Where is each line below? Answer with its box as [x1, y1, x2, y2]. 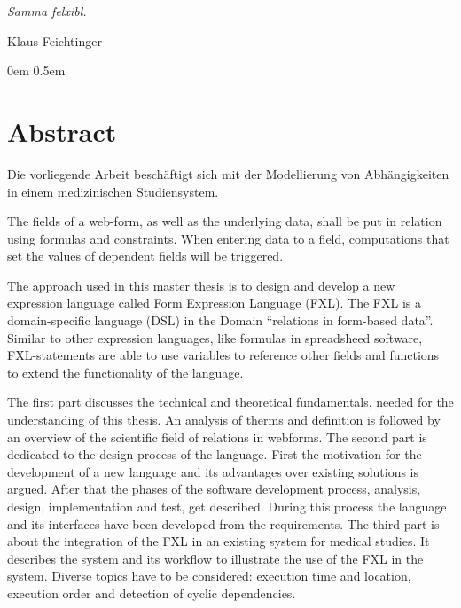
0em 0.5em [7, 61, 66, 80]
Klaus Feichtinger [7, 31, 102, 50]
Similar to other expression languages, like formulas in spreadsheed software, [7, 328, 423, 347]
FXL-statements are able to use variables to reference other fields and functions [7, 346, 440, 364]
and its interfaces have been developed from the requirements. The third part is [7, 514, 440, 533]
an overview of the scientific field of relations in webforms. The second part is [7, 427, 427, 446]
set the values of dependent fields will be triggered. [7, 246, 284, 265]
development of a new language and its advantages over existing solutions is [7, 462, 419, 480]
